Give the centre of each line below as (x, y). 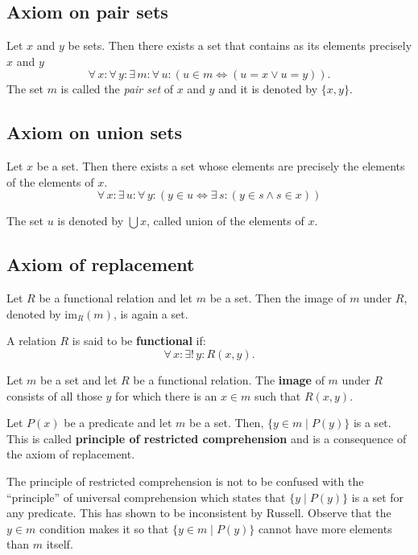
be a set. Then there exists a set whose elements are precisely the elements (221, 166)
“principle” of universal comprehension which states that (146, 497)
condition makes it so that (104, 528)
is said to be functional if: (139, 341)
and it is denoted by (268, 89)
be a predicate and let (118, 423)
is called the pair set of (117, 89)
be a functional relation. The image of (229, 379)
